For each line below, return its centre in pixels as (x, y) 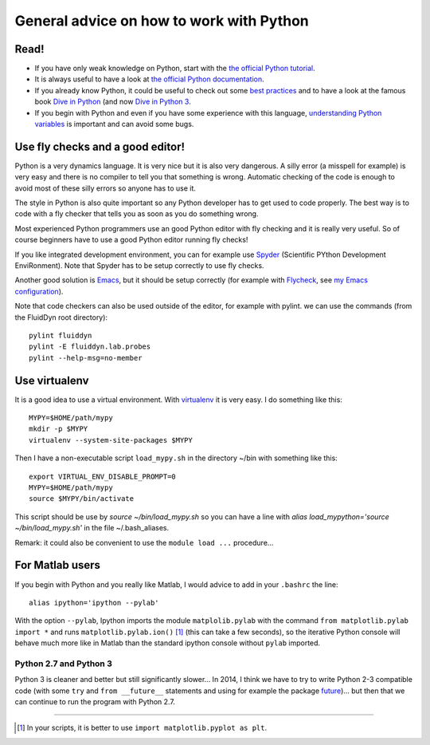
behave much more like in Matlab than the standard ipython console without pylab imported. (168, 643)
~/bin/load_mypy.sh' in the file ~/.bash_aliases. (92, 528)
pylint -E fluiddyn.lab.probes (90, 347)
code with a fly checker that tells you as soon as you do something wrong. (137, 214)
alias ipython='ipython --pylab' (94, 603)
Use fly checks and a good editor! (100, 146)
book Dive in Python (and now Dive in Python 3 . (113, 102)
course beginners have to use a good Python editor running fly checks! (131, 240)
